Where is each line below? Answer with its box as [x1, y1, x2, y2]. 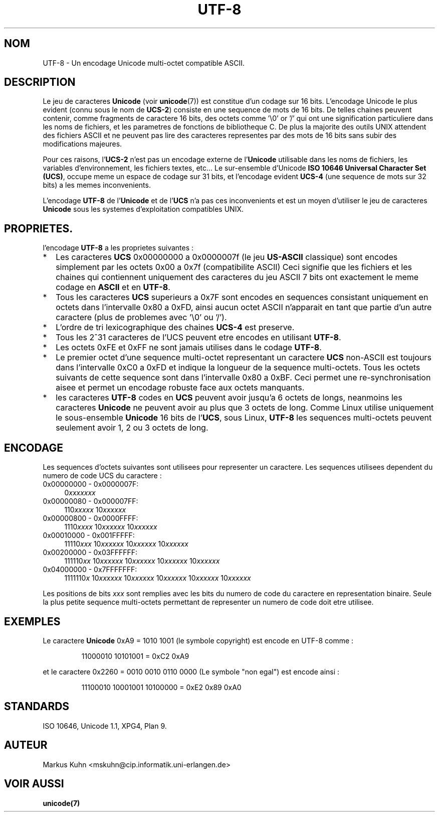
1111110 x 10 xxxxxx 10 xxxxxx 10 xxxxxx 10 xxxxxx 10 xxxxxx [64, 574, 251, 583]
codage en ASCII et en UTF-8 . [56, 282, 170, 293]
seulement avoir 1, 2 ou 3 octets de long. [56, 423, 208, 433]
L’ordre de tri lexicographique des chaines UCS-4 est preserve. [56, 322, 295, 333]
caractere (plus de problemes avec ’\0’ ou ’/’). [56, 312, 227, 323]
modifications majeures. [43, 140, 122, 149]
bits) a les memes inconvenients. [43, 181, 151, 190]
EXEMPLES [4, 615, 61, 628]
